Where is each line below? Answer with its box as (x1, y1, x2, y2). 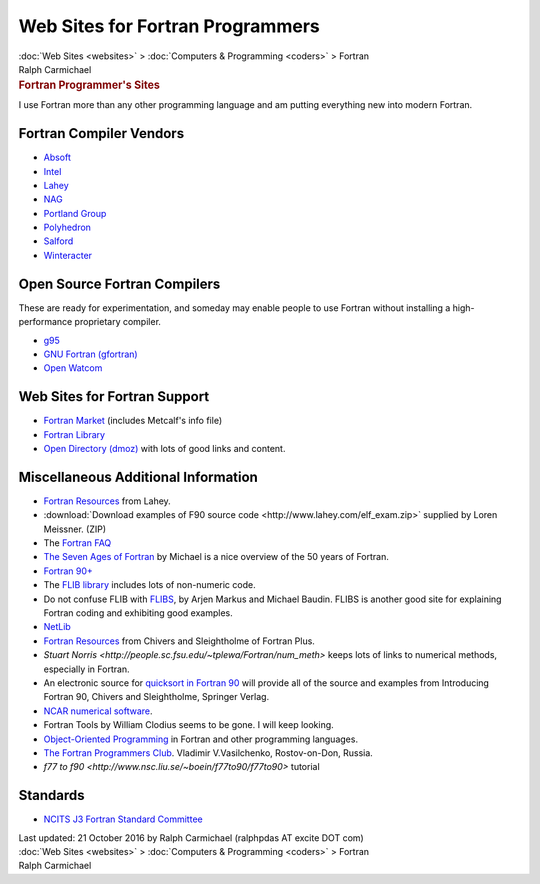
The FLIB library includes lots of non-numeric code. (43, 579, 256, 591)
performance (18, 316, 73, 328)
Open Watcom (43, 362, 103, 374)
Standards (18, 787, 85, 804)
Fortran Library (43, 428, 105, 440)
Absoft (43, 151, 72, 164)
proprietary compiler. (74, 316, 162, 328)
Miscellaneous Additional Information (18, 468, 259, 485)
